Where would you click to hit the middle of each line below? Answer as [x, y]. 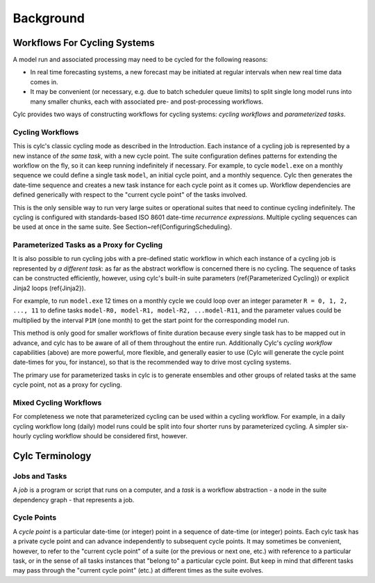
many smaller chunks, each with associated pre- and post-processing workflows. [147, 102]
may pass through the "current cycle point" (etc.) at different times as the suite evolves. [138, 570]
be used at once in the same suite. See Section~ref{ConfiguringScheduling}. [123, 227]
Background [49, 18]
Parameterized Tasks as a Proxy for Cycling [88, 245]
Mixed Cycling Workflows [57, 402]
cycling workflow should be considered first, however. [110, 436]
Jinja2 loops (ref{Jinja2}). [49, 288]
